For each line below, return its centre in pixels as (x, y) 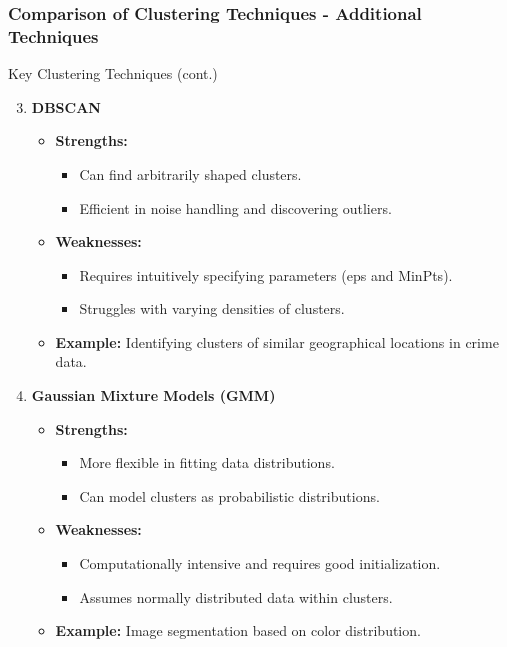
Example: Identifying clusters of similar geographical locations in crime (277, 341)
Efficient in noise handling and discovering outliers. (235, 207)
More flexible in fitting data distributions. (207, 462)
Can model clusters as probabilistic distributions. (229, 495)
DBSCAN (66, 106)
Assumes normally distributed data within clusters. (236, 596)
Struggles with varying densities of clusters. (212, 308)
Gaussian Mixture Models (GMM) (153, 395)
